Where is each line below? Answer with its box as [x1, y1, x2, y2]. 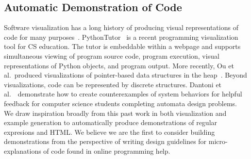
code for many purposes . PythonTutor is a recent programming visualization [4, 32, 238, 42]
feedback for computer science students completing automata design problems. [4, 98, 237, 108]
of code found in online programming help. [43, 145, 170, 156]
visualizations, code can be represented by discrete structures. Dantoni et [4, 79, 222, 89]
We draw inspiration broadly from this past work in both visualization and [4, 108, 227, 118]
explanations [4, 145, 41, 156]
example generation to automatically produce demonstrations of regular [4, 117, 218, 127]
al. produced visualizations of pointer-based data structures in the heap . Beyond [4, 70, 247, 80]
